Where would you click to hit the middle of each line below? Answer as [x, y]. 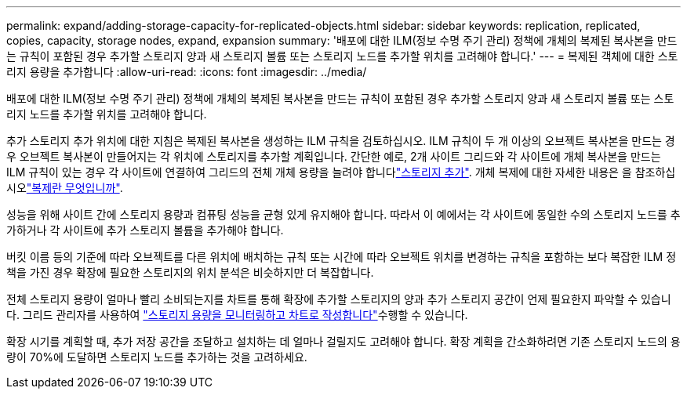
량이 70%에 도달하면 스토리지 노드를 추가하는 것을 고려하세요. [157, 357]
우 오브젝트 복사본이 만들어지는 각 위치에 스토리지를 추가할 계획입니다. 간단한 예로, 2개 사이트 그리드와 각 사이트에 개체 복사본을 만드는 [334, 156]
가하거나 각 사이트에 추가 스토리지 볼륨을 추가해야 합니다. [145, 230]
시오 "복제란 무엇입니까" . [65, 188]
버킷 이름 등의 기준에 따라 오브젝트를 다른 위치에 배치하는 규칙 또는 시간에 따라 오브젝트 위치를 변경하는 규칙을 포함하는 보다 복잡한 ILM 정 [342, 257]
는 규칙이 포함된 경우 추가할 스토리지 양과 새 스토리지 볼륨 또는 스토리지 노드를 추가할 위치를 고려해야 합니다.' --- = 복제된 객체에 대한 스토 [342, 56]
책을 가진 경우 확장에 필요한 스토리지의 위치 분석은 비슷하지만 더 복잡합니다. [190, 272]
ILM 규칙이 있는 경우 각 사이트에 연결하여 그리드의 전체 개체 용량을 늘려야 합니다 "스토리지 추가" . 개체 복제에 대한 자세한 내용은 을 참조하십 [341, 172]
